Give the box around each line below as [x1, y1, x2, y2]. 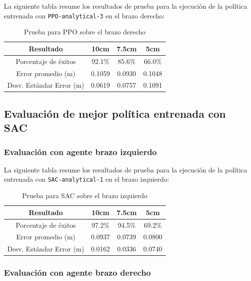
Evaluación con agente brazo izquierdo [4, 145, 157, 157]
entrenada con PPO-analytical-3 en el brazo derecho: [4, 10, 165, 20]
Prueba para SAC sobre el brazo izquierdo [22, 190, 148, 201]
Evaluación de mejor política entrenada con [4, 106, 226, 121]
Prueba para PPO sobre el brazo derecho [24, 27, 146, 37]
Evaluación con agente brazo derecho [4, 266, 151, 279]
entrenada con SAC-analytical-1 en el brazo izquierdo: [4, 174, 170, 184]
